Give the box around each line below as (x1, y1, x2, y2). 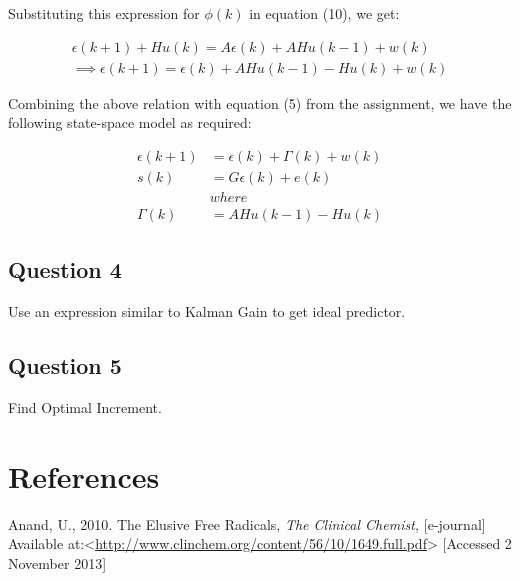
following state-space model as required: (8, 112, 252, 133)
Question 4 (8, 254, 122, 285)
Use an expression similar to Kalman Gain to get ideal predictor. (8, 301, 406, 322)
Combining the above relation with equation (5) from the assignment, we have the (8, 92, 512, 113)
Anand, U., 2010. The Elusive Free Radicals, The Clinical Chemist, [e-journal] (8, 513, 486, 534)
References (8, 455, 160, 496)
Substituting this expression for (8, 3, 200, 23)
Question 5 (8, 350, 122, 381)
